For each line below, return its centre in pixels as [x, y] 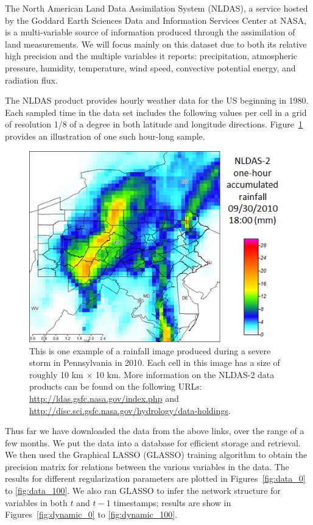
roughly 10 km [56, 374]
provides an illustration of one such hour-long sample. [105, 136]
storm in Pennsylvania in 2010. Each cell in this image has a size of [155, 362]
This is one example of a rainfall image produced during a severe [150, 350]
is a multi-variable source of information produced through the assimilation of [150, 32]
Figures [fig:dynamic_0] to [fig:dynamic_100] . [91, 514]
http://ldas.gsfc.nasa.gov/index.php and [104, 398]
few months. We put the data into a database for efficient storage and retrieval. [153, 442]
